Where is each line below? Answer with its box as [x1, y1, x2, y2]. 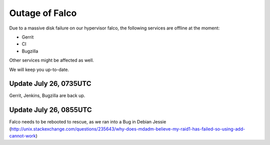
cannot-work [9, 133, 36, 139]
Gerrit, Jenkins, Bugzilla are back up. [9, 92, 85, 98]
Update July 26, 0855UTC [9, 105, 92, 114]
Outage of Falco [9, 7, 77, 18]
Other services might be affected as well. [9, 57, 94, 63]
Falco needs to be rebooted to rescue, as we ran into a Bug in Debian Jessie [9, 119, 166, 125]
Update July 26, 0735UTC [9, 79, 91, 88]
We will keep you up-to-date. [9, 66, 69, 72]
